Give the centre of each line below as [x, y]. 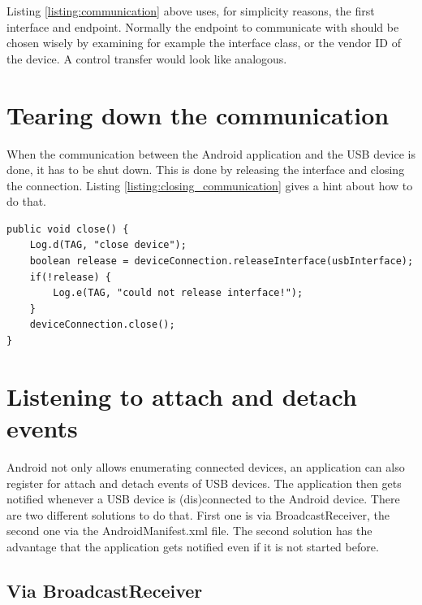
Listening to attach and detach [182, 396]
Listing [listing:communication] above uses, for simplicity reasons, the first [191, 11]
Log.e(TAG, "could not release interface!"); [178, 293]
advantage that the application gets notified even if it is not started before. [193, 546]
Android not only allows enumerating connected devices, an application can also [206, 466]
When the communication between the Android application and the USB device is [211, 153]
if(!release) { [70, 277]
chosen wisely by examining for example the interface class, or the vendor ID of [204, 43]
